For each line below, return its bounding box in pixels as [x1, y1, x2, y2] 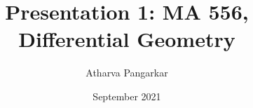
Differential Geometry [18, 25, 235, 53]
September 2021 [93, 88, 161, 103]
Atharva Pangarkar [86, 65, 168, 80]
